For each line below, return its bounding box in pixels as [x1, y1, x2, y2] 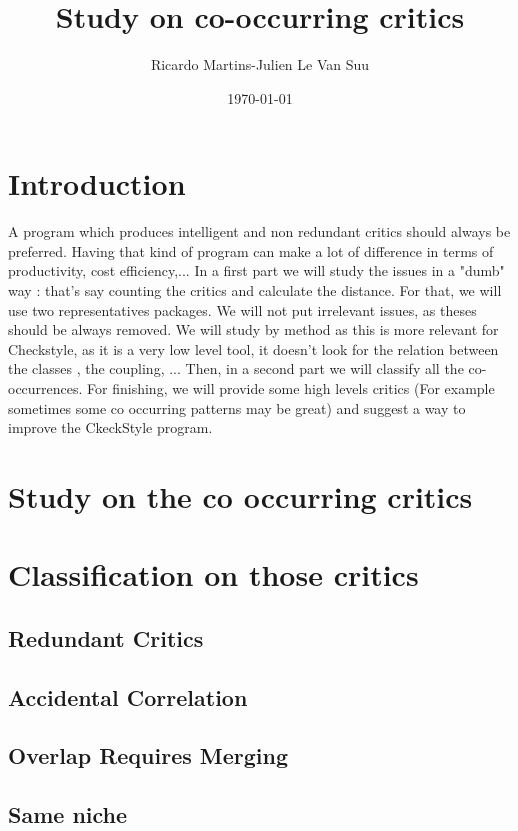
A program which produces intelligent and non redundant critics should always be [8, 221, 511, 242]
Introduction [8, 163, 186, 204]
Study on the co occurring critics [8, 475, 473, 516]
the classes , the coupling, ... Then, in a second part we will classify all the [8, 358, 464, 379]
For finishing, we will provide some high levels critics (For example [87, 378, 495, 398]
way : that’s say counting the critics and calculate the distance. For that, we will [8, 280, 502, 301]
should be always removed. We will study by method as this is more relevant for [8, 319, 499, 340]
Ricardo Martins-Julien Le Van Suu [150, 54, 370, 75]
